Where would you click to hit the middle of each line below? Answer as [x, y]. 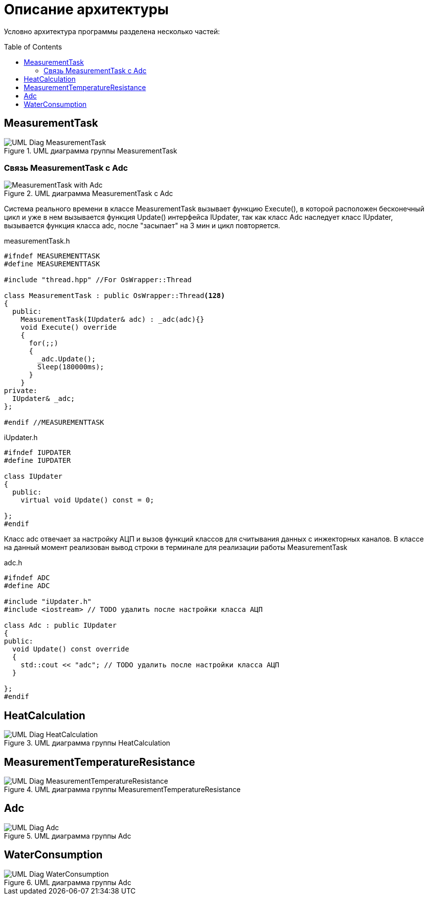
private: [21, 391]
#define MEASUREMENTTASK [52, 264]
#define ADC [27, 586]
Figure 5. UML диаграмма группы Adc [68, 836]
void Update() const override [71, 649]
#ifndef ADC [27, 578]
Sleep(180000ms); [71, 367]
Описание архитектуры [86, 9]
